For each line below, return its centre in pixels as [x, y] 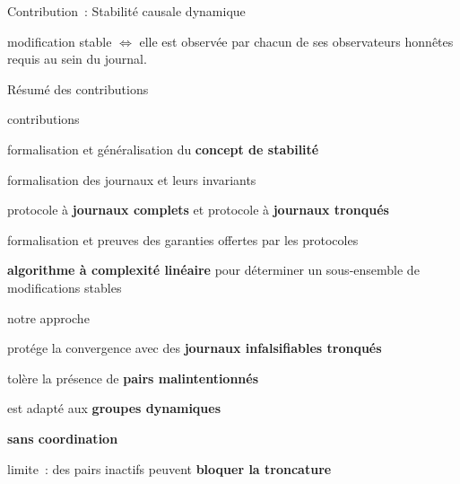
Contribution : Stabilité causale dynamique [126, 11]
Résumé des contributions [78, 88]
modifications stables [65, 287]
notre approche [48, 317]
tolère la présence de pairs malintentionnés [133, 378]
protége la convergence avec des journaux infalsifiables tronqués [195, 348]
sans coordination [63, 438]
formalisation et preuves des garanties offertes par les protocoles [183, 239]
